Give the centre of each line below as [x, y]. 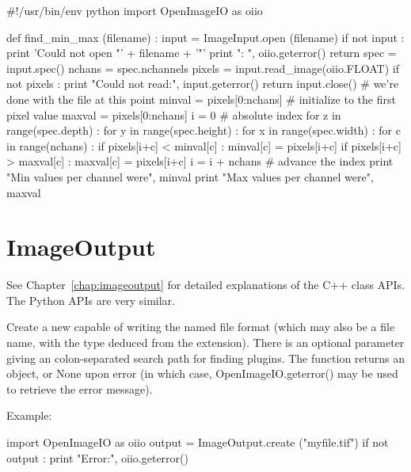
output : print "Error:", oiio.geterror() [97, 457]
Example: [29, 415]
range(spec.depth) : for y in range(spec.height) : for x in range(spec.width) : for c [204, 130]
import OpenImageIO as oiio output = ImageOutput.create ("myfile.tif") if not [198, 442]
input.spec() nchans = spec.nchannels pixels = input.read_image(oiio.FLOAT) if [203, 68]
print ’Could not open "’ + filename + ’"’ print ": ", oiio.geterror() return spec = [202, 53]
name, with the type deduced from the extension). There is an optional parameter [205, 343]
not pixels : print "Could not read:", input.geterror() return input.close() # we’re [203, 84]
